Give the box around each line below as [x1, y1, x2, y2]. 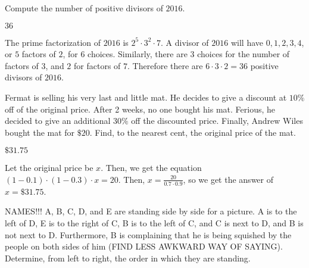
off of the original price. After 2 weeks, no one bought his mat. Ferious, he [5, 102, 276, 115]
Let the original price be [5, 161, 93, 174]
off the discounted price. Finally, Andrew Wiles [131, 114, 303, 127]
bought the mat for [5, 126, 75, 138]
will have [230, 36, 263, 48]
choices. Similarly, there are [88, 48, 188, 60]
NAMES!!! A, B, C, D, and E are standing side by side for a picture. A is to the [5, 205, 297, 217]
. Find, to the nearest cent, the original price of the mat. [89, 126, 296, 138]
